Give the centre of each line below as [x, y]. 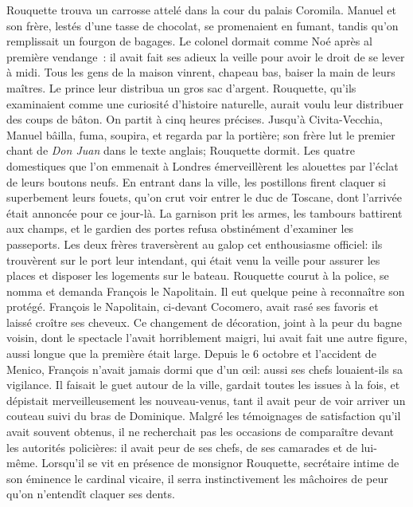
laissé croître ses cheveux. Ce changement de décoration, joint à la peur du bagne [205, 322]
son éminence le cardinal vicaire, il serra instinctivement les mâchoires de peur [197, 478]
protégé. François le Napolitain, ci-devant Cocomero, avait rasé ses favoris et [193, 307]
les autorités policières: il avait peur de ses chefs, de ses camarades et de [182, 447]
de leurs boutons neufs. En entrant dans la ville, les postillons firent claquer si [196, 181]
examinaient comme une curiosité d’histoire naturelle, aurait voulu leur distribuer [205, 103]
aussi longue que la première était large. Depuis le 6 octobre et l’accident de [191, 354]
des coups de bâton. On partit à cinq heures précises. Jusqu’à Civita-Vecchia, [195, 119]
